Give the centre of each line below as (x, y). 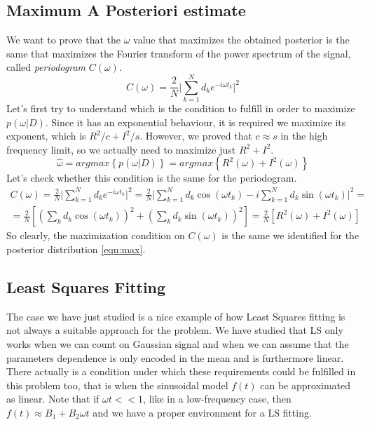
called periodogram (46, 67)
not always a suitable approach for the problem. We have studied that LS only (175, 330)
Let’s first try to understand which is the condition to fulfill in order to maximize (181, 108)
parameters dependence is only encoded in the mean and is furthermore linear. (175, 357)
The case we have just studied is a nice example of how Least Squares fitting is (176, 316)
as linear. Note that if (53, 399)
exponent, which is (46, 136)
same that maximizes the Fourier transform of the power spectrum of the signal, (179, 53)
